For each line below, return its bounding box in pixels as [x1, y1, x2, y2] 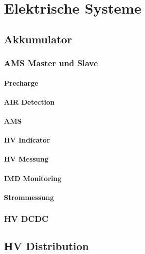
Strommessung [4, 192, 54, 202]
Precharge [4, 77, 38, 88]
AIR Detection [4, 96, 54, 107]
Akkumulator [4, 31, 72, 46]
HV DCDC [4, 213, 49, 225]
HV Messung [4, 154, 49, 164]
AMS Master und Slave [4, 57, 98, 69]
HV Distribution [4, 238, 89, 253]
